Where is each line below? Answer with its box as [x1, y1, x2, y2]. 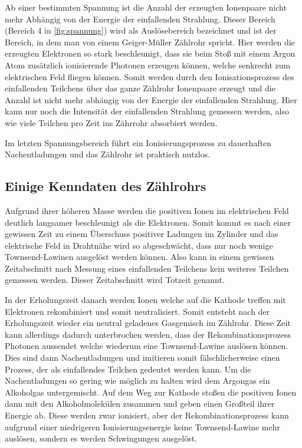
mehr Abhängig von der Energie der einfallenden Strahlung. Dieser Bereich [5, 12, 275, 25]
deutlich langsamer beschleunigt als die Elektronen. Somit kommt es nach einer [5, 216, 291, 228]
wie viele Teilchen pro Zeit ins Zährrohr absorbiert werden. [5, 116, 218, 129]
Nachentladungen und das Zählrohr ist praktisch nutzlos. [5, 148, 211, 160]
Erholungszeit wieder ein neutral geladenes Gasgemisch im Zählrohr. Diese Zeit [5, 317, 291, 329]
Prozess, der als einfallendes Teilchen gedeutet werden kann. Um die [5, 363, 251, 375]
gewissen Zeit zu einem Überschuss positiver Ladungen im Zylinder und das [5, 228, 278, 240]
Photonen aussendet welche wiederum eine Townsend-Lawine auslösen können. [5, 340, 288, 352]
